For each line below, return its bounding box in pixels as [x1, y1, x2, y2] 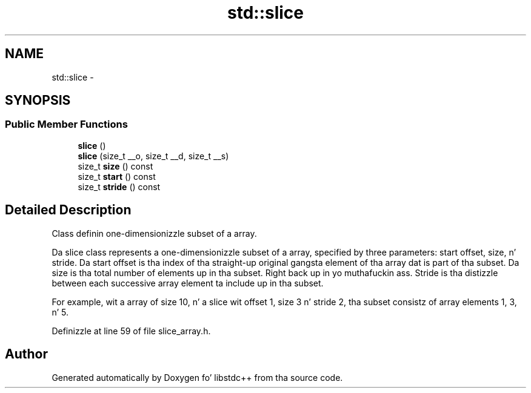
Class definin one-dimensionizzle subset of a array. [52, 228, 257, 239]
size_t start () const [78, 171, 156, 182]
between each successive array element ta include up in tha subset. [52, 277, 324, 288]
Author [5, 346, 48, 362]
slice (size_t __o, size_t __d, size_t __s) [78, 150, 229, 161]
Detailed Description [5, 202, 132, 218]
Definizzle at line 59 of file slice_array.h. [52, 325, 211, 336]
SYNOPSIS [5, 93, 71, 108]
